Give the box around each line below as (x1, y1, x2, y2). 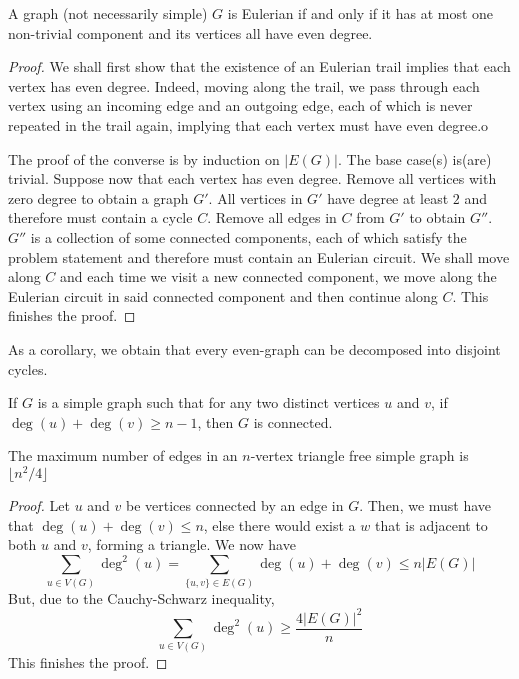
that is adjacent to (374, 514, 488, 535)
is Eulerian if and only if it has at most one (227, 3, 494, 23)
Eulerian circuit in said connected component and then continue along (8, 285, 438, 306)
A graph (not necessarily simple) (8, 3, 208, 23)
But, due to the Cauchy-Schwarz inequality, (8, 587, 275, 608)
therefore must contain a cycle (8, 207, 193, 228)
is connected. (253, 411, 333, 432)
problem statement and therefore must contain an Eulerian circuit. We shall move (8, 246, 510, 267)
